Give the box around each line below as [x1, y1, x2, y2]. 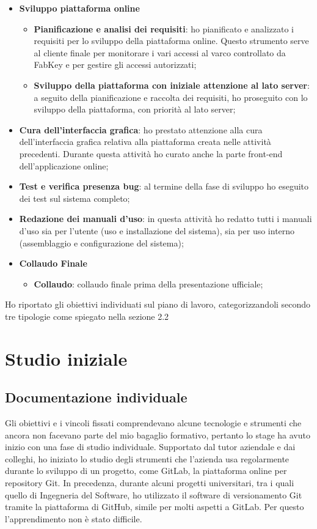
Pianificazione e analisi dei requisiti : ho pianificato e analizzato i [34, 22, 294, 35]
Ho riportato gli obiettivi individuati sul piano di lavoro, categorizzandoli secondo [5, 298, 311, 311]
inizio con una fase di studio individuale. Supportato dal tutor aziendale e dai [5, 440, 296, 453]
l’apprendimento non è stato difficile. [5, 512, 142, 525]
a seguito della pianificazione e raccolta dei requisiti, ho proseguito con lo [34, 91, 308, 103]
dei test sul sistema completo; [19, 191, 130, 204]
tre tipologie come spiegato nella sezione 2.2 [5, 309, 169, 322]
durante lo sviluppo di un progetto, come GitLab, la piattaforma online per [5, 464, 287, 477]
